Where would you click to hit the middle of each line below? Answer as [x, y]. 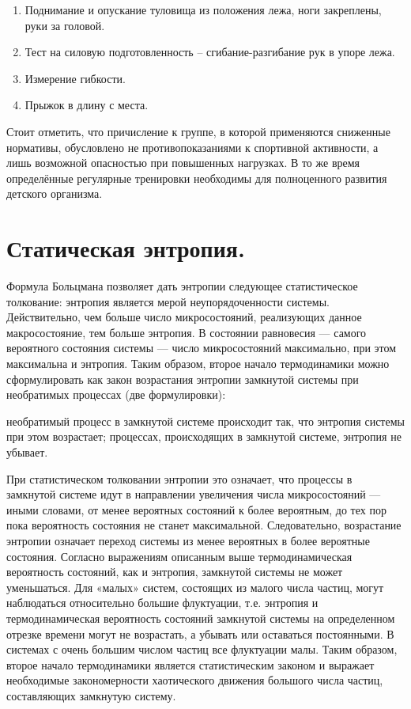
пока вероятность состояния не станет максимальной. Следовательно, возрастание [204, 525]
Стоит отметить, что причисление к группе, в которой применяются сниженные [198, 131]
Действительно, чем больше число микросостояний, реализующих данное [184, 317]
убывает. [27, 452]
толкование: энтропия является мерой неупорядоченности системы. [168, 301]
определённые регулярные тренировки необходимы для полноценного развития [197, 178]
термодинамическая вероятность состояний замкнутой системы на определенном [201, 618]
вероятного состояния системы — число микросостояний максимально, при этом [202, 348]
